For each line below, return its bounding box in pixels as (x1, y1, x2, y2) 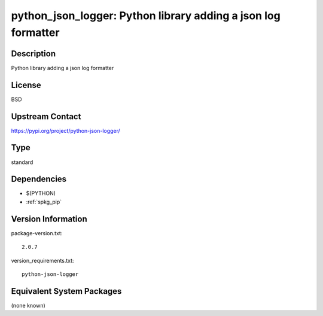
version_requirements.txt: (11, 257, 74, 264)
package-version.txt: (11, 229, 63, 236)
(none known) (11, 302, 46, 309)
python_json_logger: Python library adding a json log (11, 9, 281, 22)
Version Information (11, 214, 87, 224)
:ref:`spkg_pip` (26, 198, 62, 205)
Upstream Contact (11, 111, 81, 121)
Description (11, 48, 56, 59)
